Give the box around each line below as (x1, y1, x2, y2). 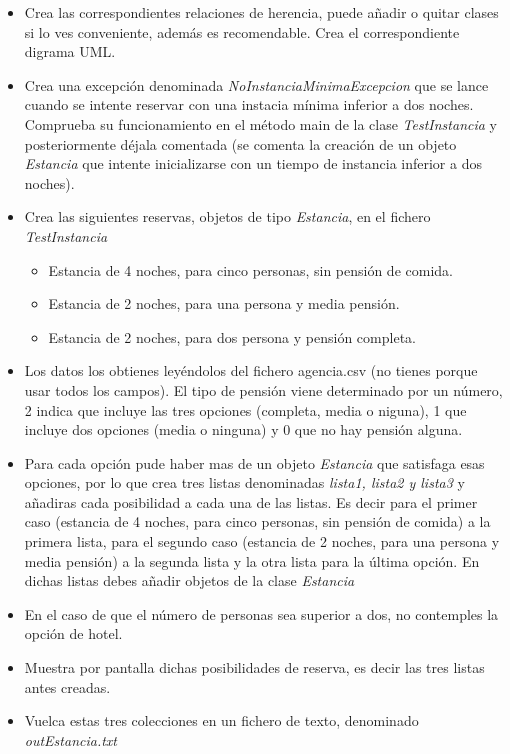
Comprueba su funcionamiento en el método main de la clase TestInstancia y (24, 113, 497, 134)
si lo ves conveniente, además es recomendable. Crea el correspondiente (24, 21, 460, 42)
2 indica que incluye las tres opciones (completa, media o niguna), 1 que (24, 399, 467, 420)
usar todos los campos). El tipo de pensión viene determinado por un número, (24, 379, 503, 400)
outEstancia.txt (24, 729, 117, 750)
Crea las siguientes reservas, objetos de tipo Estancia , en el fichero (24, 206, 431, 227)
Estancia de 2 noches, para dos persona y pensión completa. (48, 326, 416, 347)
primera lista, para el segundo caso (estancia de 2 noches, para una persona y (24, 531, 500, 552)
